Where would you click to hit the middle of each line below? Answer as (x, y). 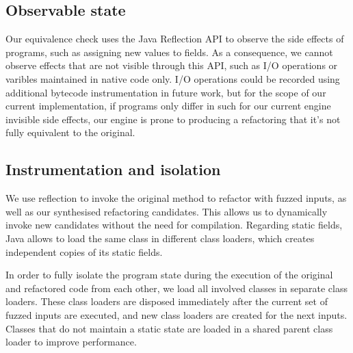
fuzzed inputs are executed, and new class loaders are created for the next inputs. (176, 314)
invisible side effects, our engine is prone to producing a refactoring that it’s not (173, 119)
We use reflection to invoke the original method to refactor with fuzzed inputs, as (176, 198)
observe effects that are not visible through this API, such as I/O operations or (172, 65)
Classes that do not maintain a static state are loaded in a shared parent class (169, 328)
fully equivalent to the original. (70, 132)
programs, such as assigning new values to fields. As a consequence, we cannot (169, 52)
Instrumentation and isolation (113, 169)
